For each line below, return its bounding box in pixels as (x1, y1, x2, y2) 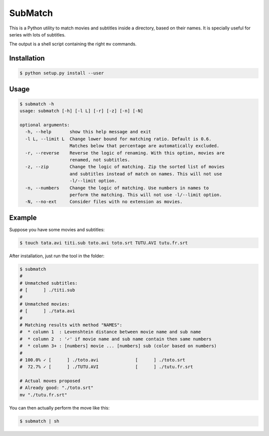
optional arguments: (19, 122, 70, 128)
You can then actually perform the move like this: (9, 405, 110, 411)
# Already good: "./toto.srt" (19, 385, 94, 391)
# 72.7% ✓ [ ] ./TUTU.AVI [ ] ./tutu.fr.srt (19, 364, 193, 370)
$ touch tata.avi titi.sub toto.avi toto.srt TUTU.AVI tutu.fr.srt (19, 240, 188, 246)
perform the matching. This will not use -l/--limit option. (69, 192, 222, 197)
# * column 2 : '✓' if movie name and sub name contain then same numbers (19, 336, 212, 342)
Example (9, 213, 37, 222)
